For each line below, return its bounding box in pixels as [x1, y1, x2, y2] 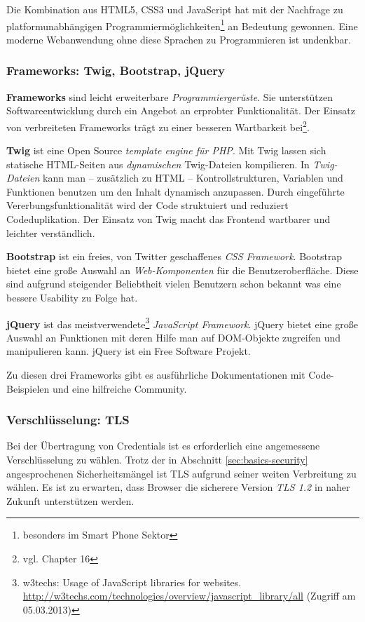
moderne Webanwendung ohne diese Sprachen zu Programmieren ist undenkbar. [6, 32, 351, 46]
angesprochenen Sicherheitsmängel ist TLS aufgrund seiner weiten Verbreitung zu [6, 466, 357, 480]
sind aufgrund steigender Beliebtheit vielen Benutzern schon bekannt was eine [6, 276, 341, 291]
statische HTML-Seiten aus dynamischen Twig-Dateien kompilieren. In [6, 156, 310, 171]
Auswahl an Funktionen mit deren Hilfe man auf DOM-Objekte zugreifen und [6, 330, 340, 344]
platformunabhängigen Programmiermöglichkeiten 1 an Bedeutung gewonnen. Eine [6, 16, 358, 33]
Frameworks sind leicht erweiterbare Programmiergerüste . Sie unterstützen [6, 89, 333, 104]
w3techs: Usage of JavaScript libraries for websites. [22, 574, 242, 589]
